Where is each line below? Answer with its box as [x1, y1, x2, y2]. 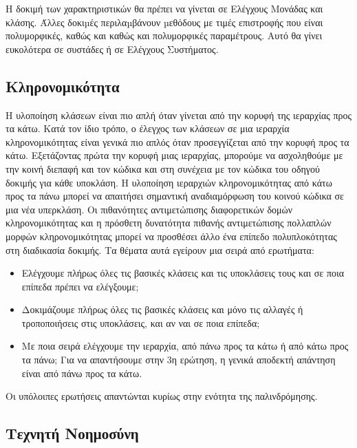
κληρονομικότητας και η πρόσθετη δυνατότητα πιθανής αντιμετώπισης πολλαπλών [6, 215, 332, 230]
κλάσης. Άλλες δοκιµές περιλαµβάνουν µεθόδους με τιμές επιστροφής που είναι [6, 14, 323, 29]
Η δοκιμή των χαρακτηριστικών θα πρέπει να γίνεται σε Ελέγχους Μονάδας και [6, 1, 323, 15]
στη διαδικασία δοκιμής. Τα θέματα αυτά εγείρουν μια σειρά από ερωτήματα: [6, 242, 314, 257]
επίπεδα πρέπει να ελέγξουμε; [21, 279, 139, 293]
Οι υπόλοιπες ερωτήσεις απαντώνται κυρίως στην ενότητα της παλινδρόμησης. [6, 389, 318, 403]
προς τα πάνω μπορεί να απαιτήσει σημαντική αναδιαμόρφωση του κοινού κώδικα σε [6, 189, 345, 203]
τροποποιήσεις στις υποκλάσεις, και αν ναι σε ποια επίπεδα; [21, 315, 260, 330]
